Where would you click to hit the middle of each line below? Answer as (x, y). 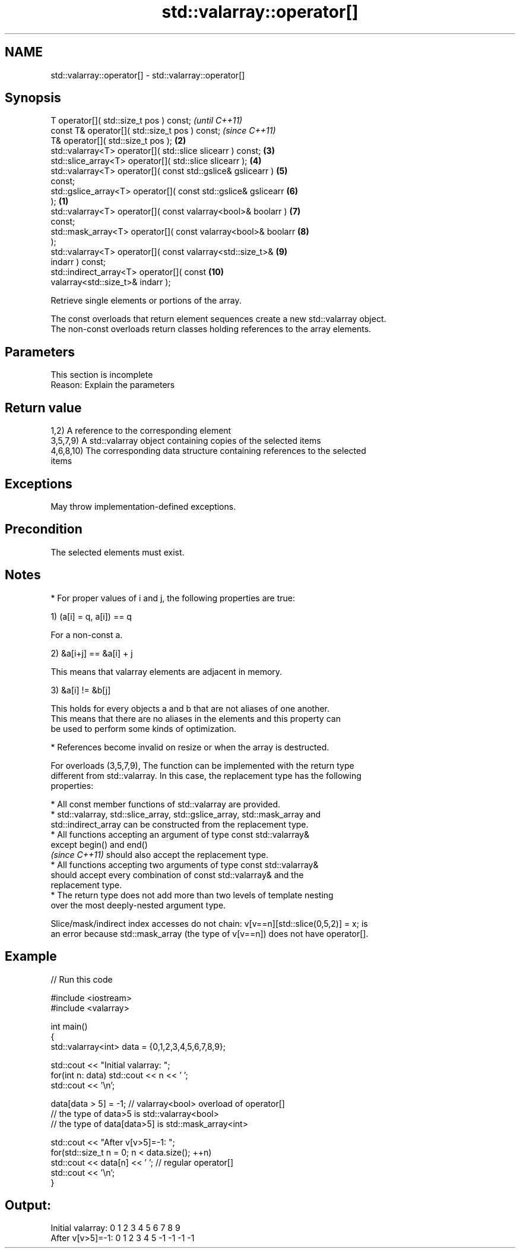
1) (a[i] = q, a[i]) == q (91, 616)
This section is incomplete (102, 375)
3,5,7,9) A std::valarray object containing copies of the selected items (186, 441)
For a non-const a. (87, 635)
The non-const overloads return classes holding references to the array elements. (211, 329)
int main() (69, 1026)
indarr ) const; (78, 262)
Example (31, 957)
